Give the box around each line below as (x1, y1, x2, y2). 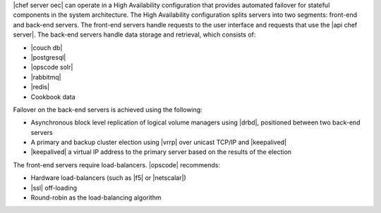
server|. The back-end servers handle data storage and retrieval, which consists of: (13, 30, 256, 39)
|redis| (30, 83, 49, 91)
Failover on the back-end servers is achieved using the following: (13, 105, 202, 114)
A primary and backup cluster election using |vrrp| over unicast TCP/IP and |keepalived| (30, 138, 287, 147)
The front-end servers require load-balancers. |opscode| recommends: (13, 160, 220, 169)
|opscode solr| (30, 63, 73, 72)
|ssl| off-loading (30, 183, 78, 192)
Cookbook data (30, 92, 75, 101)
